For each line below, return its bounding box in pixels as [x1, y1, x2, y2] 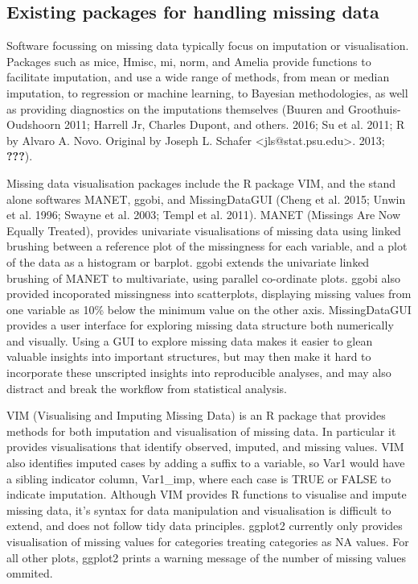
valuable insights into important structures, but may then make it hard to [6, 348, 371, 365]
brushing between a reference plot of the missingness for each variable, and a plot [6, 238, 408, 255]
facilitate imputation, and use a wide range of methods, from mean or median [6, 68, 390, 85]
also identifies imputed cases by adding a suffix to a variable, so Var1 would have [6, 454, 405, 471]
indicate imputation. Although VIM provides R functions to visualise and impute [6, 486, 407, 503]
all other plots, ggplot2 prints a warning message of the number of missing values [6, 549, 406, 565]
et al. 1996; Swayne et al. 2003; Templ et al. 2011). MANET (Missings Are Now [6, 206, 401, 223]
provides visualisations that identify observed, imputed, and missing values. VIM [6, 438, 404, 455]
